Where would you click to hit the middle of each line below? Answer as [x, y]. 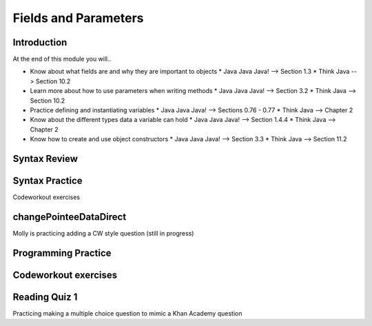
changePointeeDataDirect [70, 217]
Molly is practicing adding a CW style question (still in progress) [103, 234]
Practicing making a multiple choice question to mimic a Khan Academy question [127, 313]
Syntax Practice [48, 181]
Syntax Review [45, 159]
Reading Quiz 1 [45, 297]
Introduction [40, 42]
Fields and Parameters [78, 18]
